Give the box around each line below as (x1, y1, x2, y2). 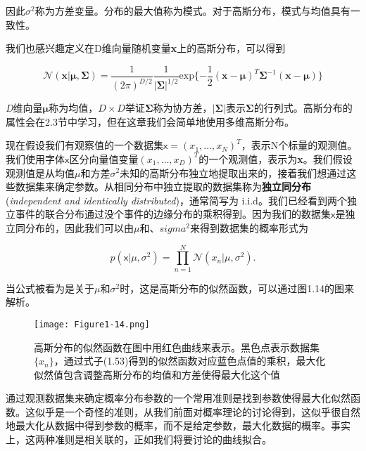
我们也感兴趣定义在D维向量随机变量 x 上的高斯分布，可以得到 (6, 41, 286, 55)
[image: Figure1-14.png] (34, 319, 150, 329)
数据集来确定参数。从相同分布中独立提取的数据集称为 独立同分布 (15, 179, 311, 194)
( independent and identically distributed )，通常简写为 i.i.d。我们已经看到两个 (6, 192, 347, 207)
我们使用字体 (6, 151, 65, 166)
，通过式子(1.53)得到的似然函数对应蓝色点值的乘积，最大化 (53, 353, 326, 368)
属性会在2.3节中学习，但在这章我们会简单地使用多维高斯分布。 (6, 114, 294, 129)
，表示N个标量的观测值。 (241, 138, 358, 152)
